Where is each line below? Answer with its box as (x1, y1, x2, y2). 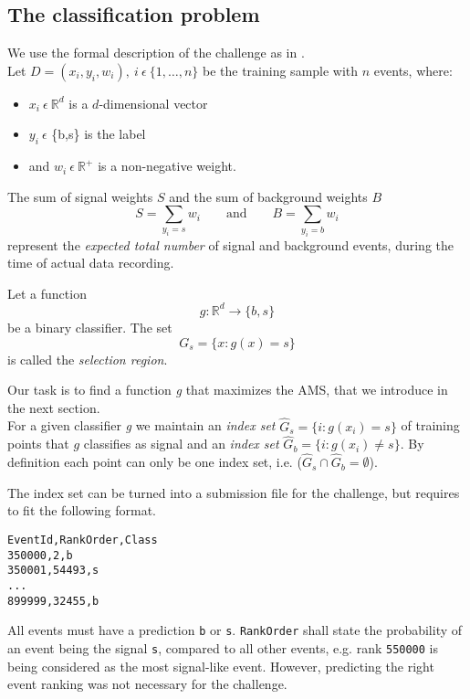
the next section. (7, 397, 100, 417)
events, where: (373, 60, 453, 79)
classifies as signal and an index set (83, 434, 279, 453)
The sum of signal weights (7, 186, 153, 206)
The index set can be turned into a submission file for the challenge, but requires (7, 482, 460, 502)
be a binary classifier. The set (7, 317, 172, 336)
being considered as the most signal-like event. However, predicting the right (7, 656, 434, 675)
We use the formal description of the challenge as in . (7, 43, 305, 62)
